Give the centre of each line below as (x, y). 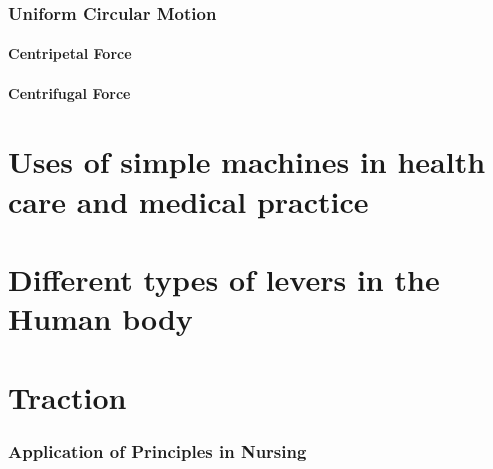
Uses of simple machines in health (247, 161)
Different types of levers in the (224, 278)
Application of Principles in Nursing (157, 450)
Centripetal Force (70, 53)
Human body (100, 318)
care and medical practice (188, 200)
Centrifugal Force (69, 92)
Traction (67, 396)
